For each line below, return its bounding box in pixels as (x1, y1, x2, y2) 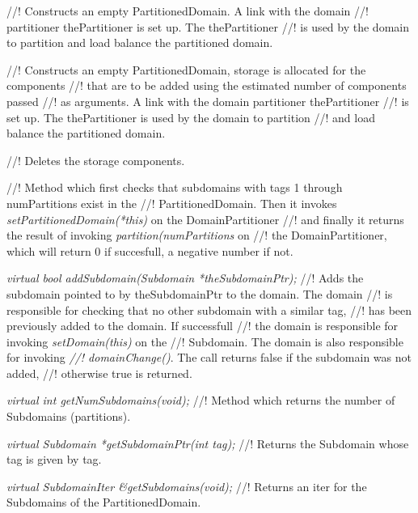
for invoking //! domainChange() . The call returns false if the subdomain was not (6, 349, 412, 366)
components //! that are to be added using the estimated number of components (6, 77, 407, 94)
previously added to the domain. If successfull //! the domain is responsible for (6, 317, 399, 334)
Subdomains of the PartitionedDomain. (6, 494, 201, 511)
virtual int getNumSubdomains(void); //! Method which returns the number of (6, 392, 395, 409)
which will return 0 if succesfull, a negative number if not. (6, 242, 293, 259)
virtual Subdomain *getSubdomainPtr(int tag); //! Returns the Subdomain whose (6, 435, 409, 452)
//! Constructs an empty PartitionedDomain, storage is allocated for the (6, 61, 366, 78)
